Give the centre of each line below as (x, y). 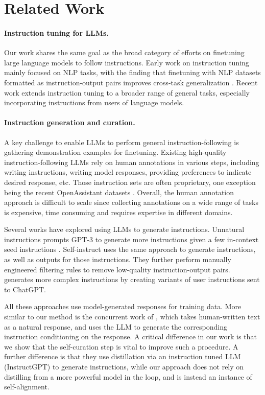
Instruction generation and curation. (70, 122)
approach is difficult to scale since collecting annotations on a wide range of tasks (131, 202)
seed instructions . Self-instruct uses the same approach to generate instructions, (130, 249)
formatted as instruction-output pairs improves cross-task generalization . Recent (131, 82)
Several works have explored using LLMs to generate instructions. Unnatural (124, 229)
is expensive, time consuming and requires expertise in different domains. (118, 212)
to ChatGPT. (25, 289)
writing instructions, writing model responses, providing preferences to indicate (128, 172)
